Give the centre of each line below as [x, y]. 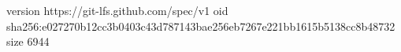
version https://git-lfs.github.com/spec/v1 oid [117, 10]
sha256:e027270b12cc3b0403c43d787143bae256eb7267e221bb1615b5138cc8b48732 [201, 26]
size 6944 [28, 41]
